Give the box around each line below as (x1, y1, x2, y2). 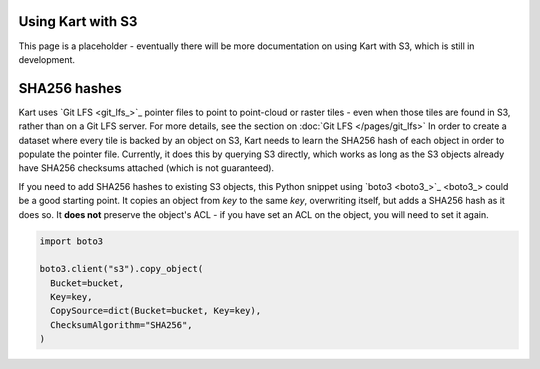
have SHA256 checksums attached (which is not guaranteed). (18, 162, 275, 174)
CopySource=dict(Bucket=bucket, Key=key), (50, 305, 262, 317)
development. (18, 53, 75, 65)
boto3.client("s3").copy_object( (39, 263, 204, 275)
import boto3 (39, 235, 104, 247)
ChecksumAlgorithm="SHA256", (50, 319, 194, 330)
